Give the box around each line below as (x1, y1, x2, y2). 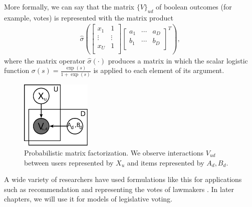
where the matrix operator (4, 55, 85, 65)
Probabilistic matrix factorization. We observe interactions (24, 147, 204, 157)
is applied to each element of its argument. (93, 65, 224, 75)
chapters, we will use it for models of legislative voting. (4, 193, 172, 204)
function (4, 65, 30, 75)
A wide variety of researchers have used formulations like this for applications (4, 174, 242, 184)
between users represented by (24, 157, 114, 167)
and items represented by (127, 157, 204, 167)
